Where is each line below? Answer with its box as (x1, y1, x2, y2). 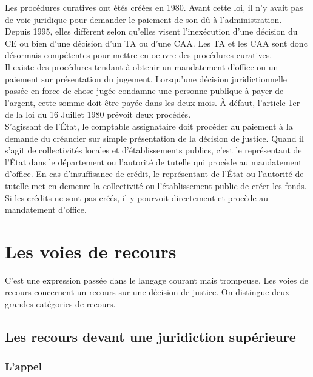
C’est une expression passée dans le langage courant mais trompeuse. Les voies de (5, 273, 308, 286)
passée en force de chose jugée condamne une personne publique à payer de (5, 84, 284, 97)
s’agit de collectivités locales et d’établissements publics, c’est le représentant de (5, 144, 302, 156)
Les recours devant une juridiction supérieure (5, 327, 296, 345)
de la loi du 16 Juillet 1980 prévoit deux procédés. (5, 108, 191, 121)
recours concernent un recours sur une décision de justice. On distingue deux (5, 285, 290, 298)
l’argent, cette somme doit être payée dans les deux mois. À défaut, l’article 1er (5, 96, 300, 108)
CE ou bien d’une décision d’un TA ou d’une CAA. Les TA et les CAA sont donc (5, 36, 308, 49)
